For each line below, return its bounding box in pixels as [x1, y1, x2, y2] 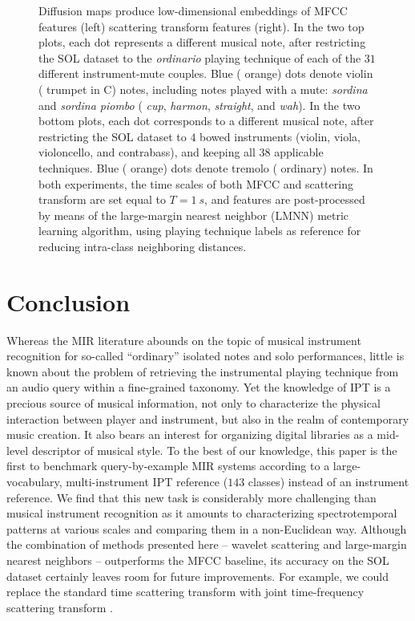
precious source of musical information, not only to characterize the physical [6, 395, 381, 411]
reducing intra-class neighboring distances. [38, 237, 247, 254]
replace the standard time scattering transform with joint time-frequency [6, 583, 365, 600]
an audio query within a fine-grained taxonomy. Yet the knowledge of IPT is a [6, 379, 391, 396]
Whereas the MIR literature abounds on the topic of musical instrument [6, 331, 361, 348]
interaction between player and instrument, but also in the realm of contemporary [6, 410, 409, 427]
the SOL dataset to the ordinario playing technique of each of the [38, 49, 361, 66]
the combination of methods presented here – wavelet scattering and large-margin [6, 536, 407, 553]
